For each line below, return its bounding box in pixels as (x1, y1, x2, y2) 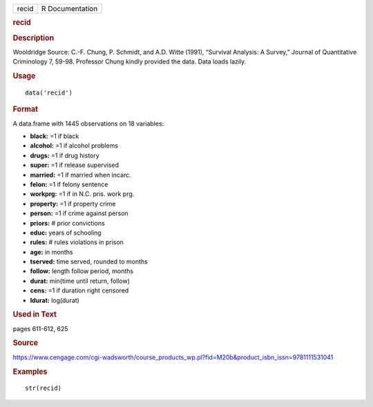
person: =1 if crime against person (30, 209, 129, 217)
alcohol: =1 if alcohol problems (30, 141, 119, 150)
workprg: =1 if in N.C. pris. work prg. (30, 190, 135, 198)
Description (12, 33, 55, 43)
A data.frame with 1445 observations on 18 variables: (12, 119, 164, 128)
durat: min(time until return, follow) (30, 277, 131, 285)
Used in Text (12, 310, 57, 319)
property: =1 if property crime (30, 199, 116, 208)
